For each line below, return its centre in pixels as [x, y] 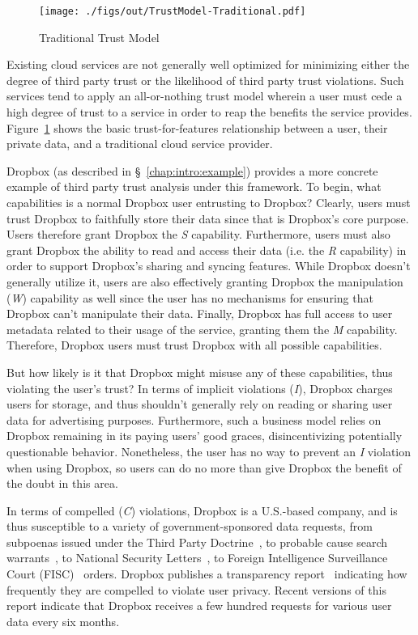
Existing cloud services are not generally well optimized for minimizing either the [208, 64]
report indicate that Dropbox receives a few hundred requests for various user [199, 605]
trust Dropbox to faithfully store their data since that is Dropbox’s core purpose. [208, 218]
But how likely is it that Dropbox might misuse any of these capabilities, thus [200, 372]
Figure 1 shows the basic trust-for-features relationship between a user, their [197, 127]
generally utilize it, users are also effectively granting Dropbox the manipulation [205, 281]
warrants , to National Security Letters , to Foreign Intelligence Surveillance [197, 558]
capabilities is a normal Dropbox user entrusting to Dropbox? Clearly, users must [209, 202]
